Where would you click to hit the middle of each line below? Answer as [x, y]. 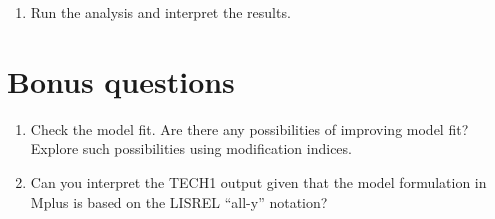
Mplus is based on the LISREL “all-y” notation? [179, 201]
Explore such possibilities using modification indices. [191, 148]
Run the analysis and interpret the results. [160, 12]
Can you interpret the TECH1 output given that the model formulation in [258, 181]
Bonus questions [121, 80]
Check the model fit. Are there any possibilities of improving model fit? [249, 128]
